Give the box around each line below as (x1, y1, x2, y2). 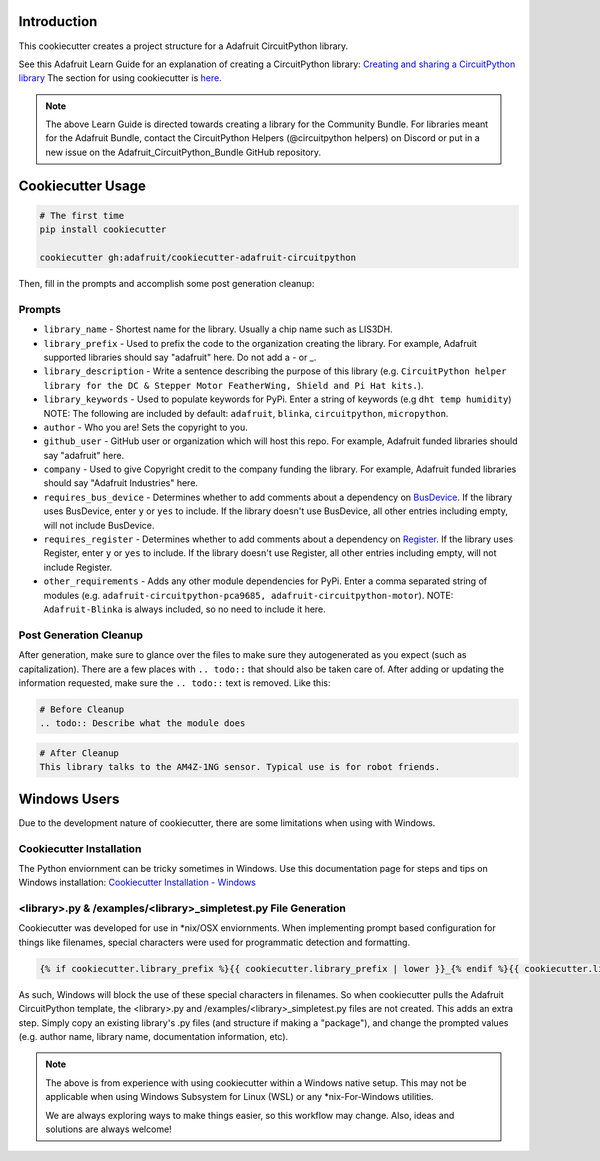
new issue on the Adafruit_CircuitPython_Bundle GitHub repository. (45, 146, 322, 158)
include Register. (43, 561, 113, 573)
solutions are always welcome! (45, 1123, 172, 1135)
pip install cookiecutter (39, 224, 167, 235)
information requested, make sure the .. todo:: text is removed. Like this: (18, 676, 331, 689)
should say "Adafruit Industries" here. (43, 477, 199, 489)
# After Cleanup (39, 747, 120, 759)
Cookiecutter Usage (18, 177, 147, 194)
